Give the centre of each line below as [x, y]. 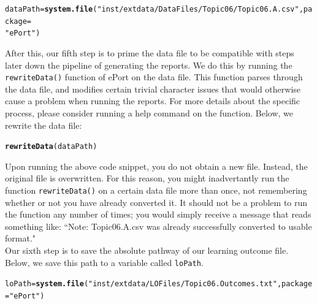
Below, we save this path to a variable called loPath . [104, 262]
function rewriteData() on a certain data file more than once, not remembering [156, 190]
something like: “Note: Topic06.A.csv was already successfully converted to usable [158, 226]
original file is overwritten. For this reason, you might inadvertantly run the [147, 178]
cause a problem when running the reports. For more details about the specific [153, 101]
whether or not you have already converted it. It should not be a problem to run [156, 202]
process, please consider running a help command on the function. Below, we [149, 113]
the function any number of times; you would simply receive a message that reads [158, 214]
